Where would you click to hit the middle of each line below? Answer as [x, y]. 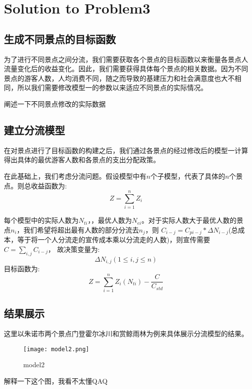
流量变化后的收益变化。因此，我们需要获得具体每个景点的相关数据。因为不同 [126, 69]
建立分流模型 [34, 130]
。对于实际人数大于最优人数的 [189, 220]
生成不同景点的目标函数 [60, 39]
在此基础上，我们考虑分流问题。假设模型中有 [75, 176]
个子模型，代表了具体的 [188, 176]
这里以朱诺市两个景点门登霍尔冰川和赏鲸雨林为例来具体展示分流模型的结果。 [126, 334]
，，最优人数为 [110, 220]
